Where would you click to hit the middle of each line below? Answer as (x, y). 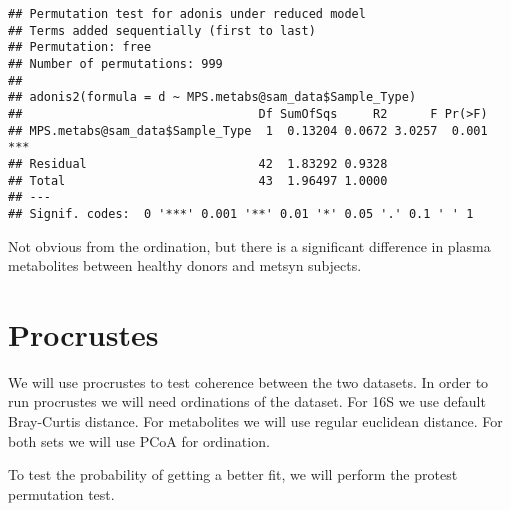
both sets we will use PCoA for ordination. (139, 440)
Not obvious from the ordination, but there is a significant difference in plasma (249, 245)
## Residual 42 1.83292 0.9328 (198, 163)
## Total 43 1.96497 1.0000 (198, 180)
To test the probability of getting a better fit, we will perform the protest (233, 474)
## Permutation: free (80, 47)
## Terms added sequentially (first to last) (162, 30)
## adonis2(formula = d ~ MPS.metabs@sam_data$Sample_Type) (212, 97)
